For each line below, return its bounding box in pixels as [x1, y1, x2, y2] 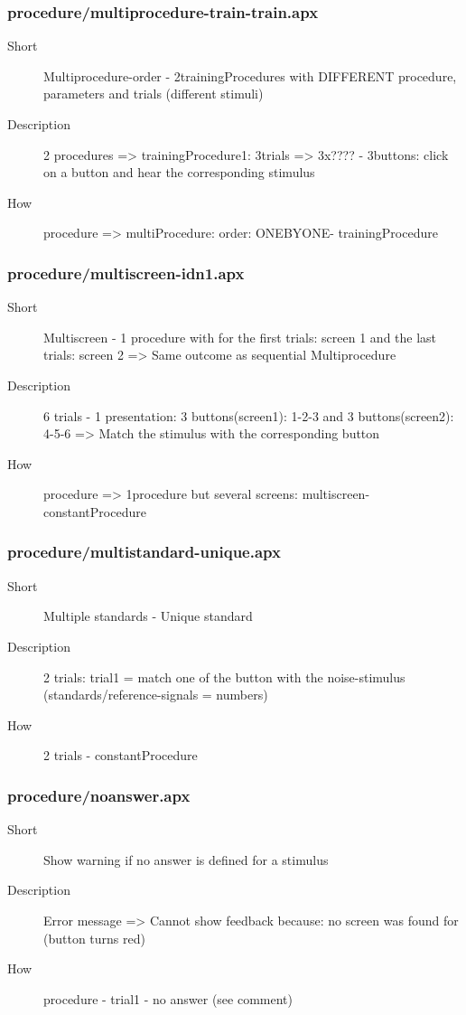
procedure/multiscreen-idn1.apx [7, 261, 245, 284]
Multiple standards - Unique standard [43, 606, 253, 625]
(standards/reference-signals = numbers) [43, 685, 268, 704]
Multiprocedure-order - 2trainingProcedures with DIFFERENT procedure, [43, 66, 457, 85]
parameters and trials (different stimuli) [43, 84, 264, 103]
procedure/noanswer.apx [7, 784, 191, 806]
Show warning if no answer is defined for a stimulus [43, 850, 329, 869]
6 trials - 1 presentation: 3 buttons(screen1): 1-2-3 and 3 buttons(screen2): [43, 406, 454, 425]
